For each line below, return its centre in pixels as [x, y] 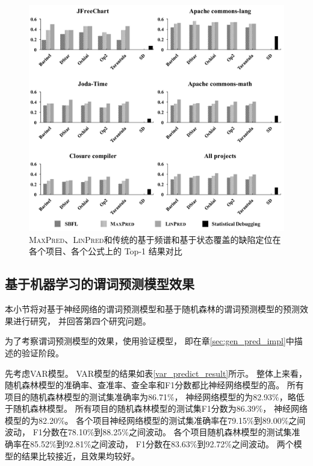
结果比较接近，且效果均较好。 [80, 455]
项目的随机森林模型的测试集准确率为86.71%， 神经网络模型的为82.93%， [146, 396]
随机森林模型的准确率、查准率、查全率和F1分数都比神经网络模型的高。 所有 [154, 385]
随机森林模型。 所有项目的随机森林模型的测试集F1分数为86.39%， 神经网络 [160, 408]
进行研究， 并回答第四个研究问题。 [82, 320]
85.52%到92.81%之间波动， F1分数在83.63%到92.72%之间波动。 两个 [162, 444]
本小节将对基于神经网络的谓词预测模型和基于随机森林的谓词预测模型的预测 [152, 309]
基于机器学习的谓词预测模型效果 [100, 284]
